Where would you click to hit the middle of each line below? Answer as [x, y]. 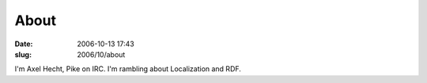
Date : [24, 44]
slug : [23, 54]
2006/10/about [101, 54]
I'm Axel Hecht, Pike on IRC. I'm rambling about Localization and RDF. [128, 69]
